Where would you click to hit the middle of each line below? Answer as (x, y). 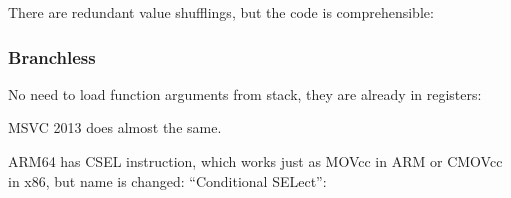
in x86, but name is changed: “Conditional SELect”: (167, 180)
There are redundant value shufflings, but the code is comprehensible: (221, 12)
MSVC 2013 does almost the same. (115, 127)
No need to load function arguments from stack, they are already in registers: (245, 93)
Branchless (52, 56)
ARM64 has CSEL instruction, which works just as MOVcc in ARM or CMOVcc (255, 161)
